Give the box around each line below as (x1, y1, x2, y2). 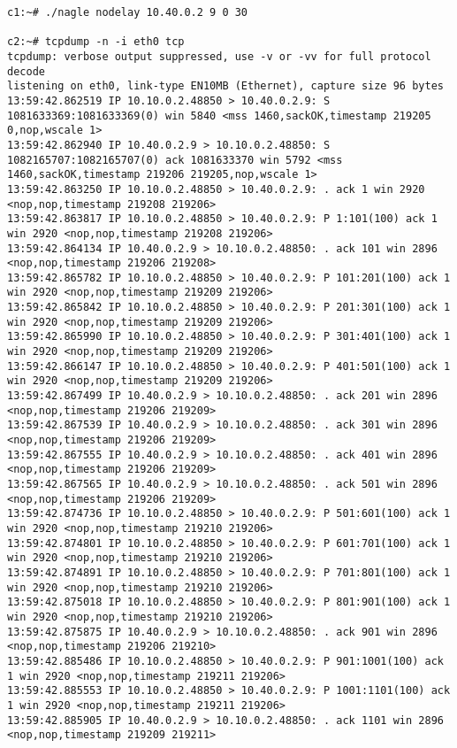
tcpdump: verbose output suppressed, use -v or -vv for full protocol (7, 50, 431, 63)
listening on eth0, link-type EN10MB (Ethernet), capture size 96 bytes (7, 80, 444, 93)
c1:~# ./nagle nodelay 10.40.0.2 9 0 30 (7, 6, 248, 19)
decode (7, 65, 45, 78)
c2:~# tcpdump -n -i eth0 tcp (7, 35, 185, 49)
